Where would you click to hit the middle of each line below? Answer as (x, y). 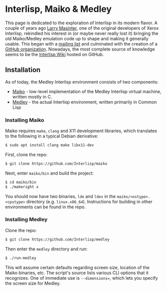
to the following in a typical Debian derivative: (52, 136)
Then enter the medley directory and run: (46, 249)
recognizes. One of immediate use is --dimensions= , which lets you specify (82, 278)
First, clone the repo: (27, 154)
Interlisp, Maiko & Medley (58, 9)
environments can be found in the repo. (45, 207)
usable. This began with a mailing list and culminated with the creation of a (81, 44)
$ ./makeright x (22, 187)
